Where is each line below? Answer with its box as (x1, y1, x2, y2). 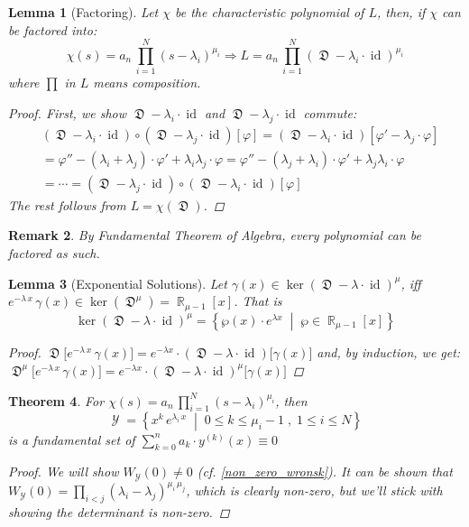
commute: (303, 103, 357, 122)
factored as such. (8, 243, 100, 262)
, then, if (376, 3, 426, 21)
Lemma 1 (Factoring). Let (8, 3, 159, 21)
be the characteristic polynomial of (175, 3, 364, 21)
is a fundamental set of (8, 430, 135, 448)
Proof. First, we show (8, 103, 127, 122)
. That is (234, 291, 282, 310)
